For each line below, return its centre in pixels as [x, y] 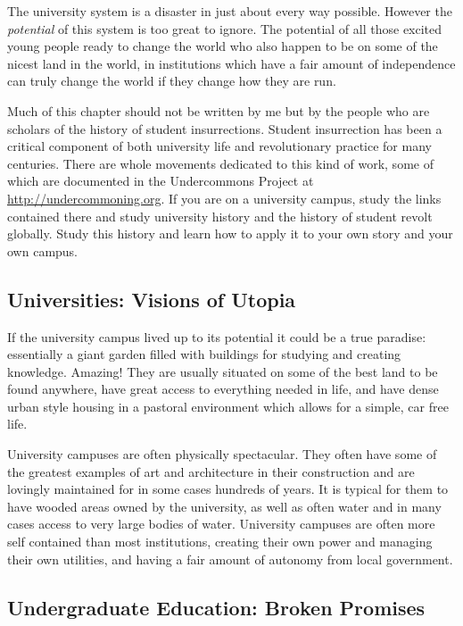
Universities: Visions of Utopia [152, 299]
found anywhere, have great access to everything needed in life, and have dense [223, 389]
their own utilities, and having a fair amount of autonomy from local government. [230, 559]
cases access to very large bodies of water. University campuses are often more [221, 524]
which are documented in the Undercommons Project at [161, 181]
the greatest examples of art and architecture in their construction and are [211, 471]
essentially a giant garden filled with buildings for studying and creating [204, 354]
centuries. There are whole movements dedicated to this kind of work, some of [220, 163]
